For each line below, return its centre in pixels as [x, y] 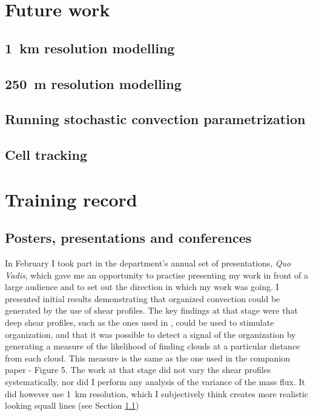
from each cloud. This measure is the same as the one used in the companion [148, 358]
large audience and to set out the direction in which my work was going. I [142, 287]
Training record [71, 199]
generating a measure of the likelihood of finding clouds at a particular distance [153, 346]
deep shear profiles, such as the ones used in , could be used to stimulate [140, 322]
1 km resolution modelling [90, 48]
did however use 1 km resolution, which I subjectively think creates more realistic [157, 393]
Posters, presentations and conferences [128, 238]
